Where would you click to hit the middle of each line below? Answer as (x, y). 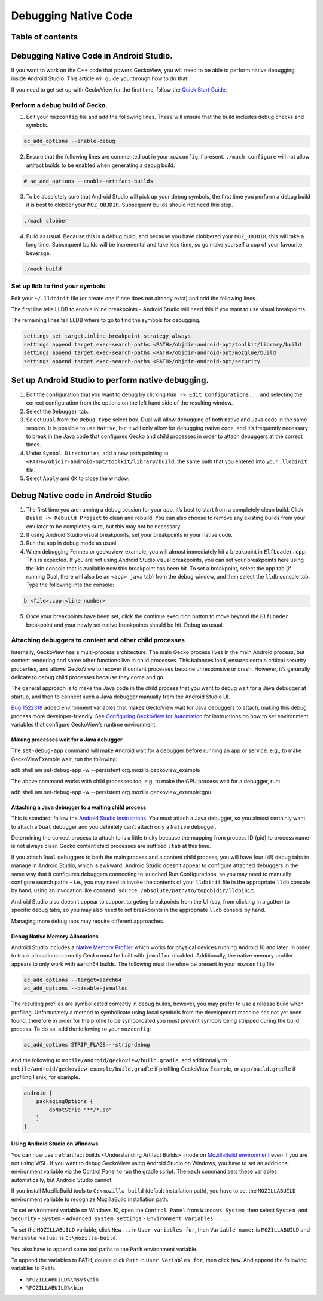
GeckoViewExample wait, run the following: (64, 759)
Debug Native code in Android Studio (82, 495)
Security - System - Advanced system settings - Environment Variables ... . (119, 1218)
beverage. (39, 253)
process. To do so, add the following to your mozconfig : (81, 1029)
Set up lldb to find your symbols (58, 286)
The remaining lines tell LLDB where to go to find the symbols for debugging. (106, 320)
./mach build (43, 269)
